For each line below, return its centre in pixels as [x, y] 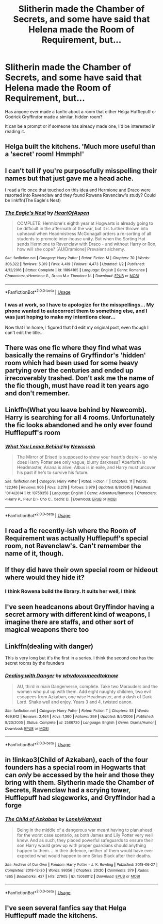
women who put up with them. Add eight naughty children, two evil [84, 691]
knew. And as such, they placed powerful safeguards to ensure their [85, 840]
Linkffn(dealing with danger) [49, 646]
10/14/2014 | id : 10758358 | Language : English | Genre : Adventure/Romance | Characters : [81, 493]
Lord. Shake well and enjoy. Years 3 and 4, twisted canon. [75, 702]
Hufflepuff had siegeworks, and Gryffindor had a [80, 798]
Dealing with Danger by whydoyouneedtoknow [62, 676]
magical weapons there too [47, 630]
